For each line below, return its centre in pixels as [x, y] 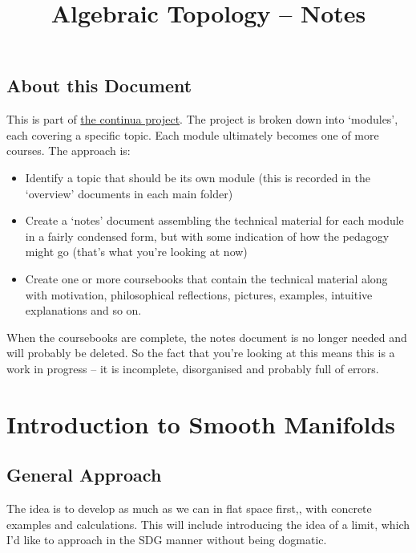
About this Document [99, 85]
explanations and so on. [83, 310]
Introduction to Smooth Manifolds [201, 423]
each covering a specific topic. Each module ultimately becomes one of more [193, 134]
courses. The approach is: [69, 150]
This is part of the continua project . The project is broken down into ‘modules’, [202, 119]
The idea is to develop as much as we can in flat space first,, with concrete [189, 508]
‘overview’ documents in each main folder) [129, 193]
